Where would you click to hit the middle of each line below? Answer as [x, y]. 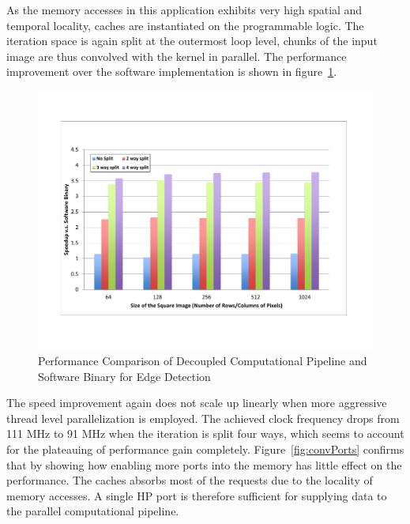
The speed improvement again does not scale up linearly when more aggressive [197, 403]
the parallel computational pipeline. [93, 511]
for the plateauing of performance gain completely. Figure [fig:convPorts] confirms [205, 449]
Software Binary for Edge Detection [124, 376]
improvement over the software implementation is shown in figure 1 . [172, 72]
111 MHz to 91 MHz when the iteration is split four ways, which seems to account [205, 434]
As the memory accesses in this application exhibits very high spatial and [184, 9]
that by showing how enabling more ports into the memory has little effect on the [204, 464]
